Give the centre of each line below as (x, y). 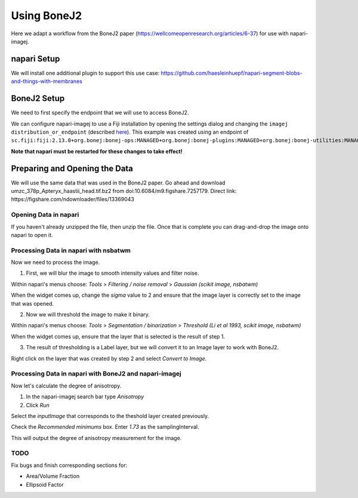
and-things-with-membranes (47, 81)
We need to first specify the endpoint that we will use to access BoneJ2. (100, 113)
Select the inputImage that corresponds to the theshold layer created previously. (110, 416)
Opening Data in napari (45, 215)
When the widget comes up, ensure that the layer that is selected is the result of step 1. (118, 336)
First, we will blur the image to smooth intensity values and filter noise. (112, 273)
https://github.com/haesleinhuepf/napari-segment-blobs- (232, 73)
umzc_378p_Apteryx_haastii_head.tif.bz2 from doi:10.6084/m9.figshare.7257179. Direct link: (124, 191)
